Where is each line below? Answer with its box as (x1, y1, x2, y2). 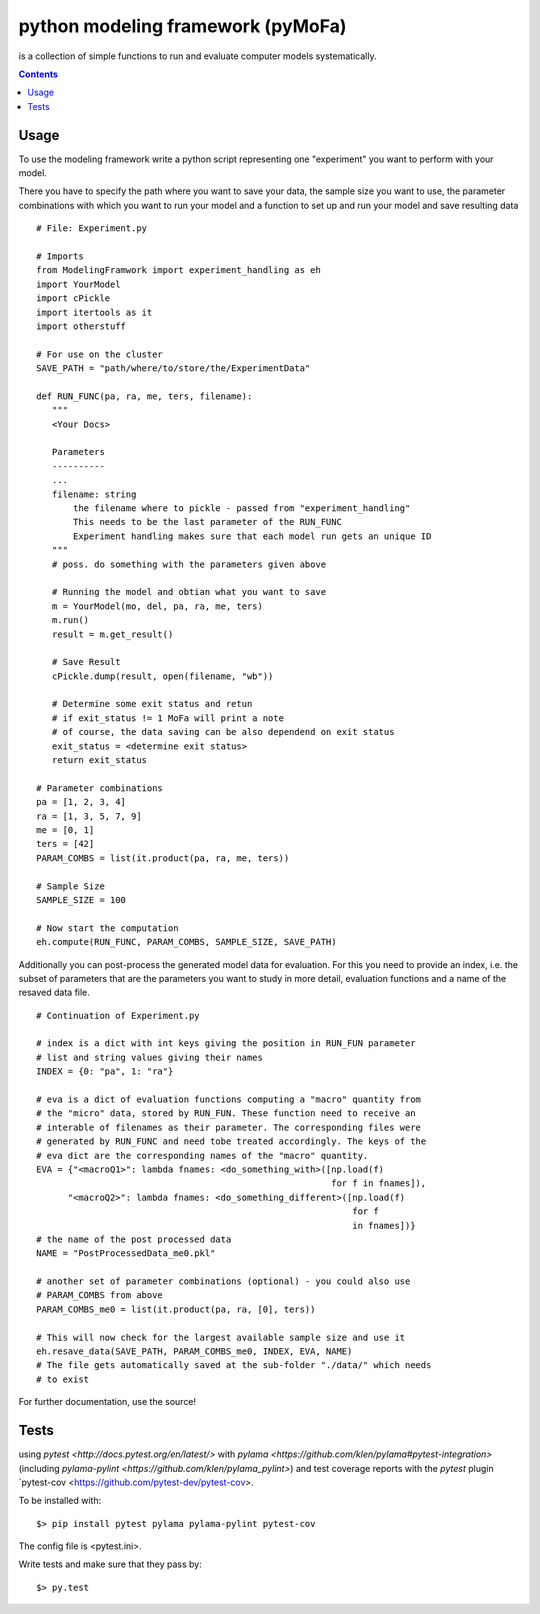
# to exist (36, 1373, 90, 1385)
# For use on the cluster (36, 348, 164, 360)
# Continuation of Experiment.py (36, 1010, 200, 1021)
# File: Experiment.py (36, 223, 148, 234)
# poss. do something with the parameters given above (51, 558, 327, 570)
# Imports (36, 250, 84, 262)
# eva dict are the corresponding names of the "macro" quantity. (36, 1150, 369, 1161)
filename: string (51, 488, 137, 500)
